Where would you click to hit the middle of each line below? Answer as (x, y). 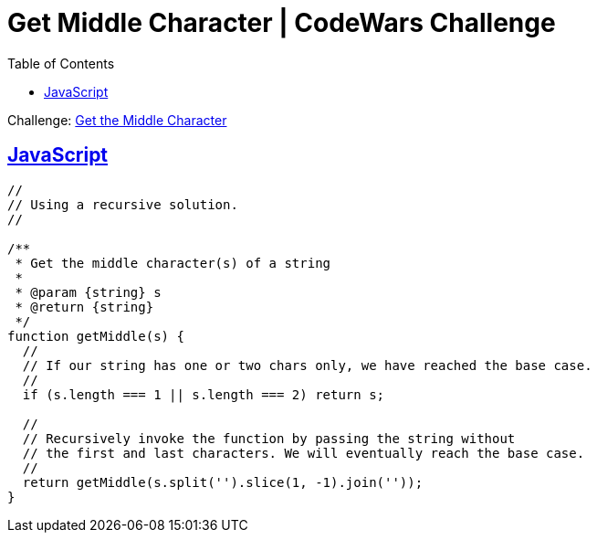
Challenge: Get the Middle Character (117, 120)
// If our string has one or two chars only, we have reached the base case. (307, 365)
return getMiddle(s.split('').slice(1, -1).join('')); (223, 482)
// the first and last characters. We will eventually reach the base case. (304, 453)
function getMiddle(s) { (96, 336)
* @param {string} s (88, 292)
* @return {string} (84, 307)
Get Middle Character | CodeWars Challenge (282, 23)
